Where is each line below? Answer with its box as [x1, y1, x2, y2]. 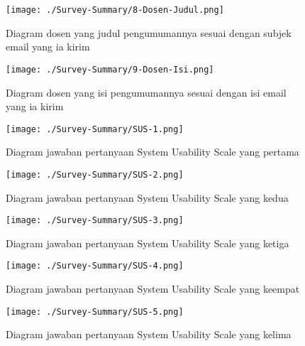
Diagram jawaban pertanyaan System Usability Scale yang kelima [6, 327, 292, 342]
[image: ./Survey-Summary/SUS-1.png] [6, 124, 184, 134]
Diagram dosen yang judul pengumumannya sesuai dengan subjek [6, 25, 292, 40]
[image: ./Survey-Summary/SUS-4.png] [6, 261, 184, 271]
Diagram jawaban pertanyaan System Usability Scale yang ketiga [6, 235, 289, 250]
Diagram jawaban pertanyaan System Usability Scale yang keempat [6, 281, 300, 296]
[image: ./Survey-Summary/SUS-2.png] [6, 169, 184, 180]
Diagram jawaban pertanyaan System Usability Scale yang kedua [6, 190, 289, 205]
